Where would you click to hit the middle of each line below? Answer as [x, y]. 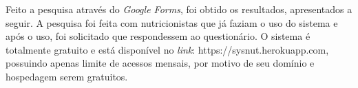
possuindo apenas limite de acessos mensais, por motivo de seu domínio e [160, 63]
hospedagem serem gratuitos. [67, 76]
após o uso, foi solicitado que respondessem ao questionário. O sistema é [158, 36]
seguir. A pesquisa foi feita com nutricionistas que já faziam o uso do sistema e [172, 22]
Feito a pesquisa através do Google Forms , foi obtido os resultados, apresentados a [179, 9]
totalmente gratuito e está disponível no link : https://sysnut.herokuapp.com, [167, 49]
